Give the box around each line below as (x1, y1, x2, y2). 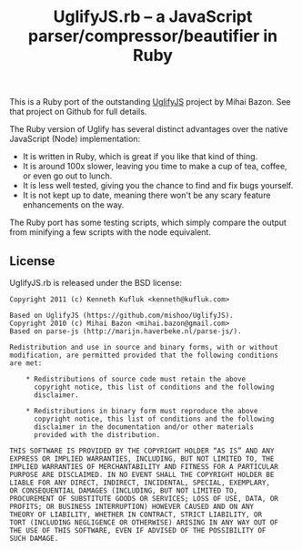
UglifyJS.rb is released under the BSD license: (9, 278, 182, 288)
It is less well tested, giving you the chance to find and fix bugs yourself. (22, 180, 294, 191)
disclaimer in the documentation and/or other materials (33, 423, 255, 432)
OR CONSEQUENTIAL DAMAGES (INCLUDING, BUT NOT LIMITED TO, (9, 486, 238, 495)
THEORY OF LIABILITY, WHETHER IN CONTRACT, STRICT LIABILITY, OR (9, 510, 262, 519)
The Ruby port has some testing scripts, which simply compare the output (9, 217, 287, 229)
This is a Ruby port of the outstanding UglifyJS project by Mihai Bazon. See (9, 97, 291, 107)
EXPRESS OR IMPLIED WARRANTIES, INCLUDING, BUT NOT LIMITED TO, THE (9, 454, 275, 463)
